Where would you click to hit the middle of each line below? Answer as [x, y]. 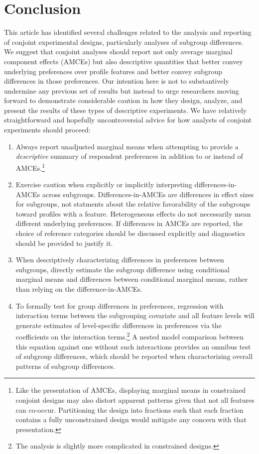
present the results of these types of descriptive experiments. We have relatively [126, 110]
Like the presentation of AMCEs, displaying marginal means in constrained [131, 390]
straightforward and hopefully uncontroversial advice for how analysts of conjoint [128, 120]
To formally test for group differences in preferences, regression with [120, 305]
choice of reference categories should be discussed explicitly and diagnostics [130, 233]
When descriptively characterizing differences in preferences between [120, 260]
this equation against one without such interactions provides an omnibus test [133, 346]
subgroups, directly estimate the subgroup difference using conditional [123, 269]
